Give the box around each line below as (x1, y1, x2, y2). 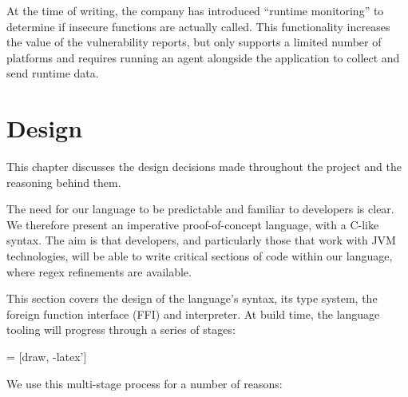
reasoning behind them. (6, 173, 121, 190)
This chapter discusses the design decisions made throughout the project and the (6, 158, 402, 175)
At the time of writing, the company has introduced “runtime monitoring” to (6, 2, 384, 18)
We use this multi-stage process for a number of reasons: (6, 375, 283, 391)
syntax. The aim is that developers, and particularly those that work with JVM (6, 232, 396, 248)
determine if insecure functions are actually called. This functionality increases (6, 18, 390, 34)
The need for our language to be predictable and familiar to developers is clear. (6, 200, 394, 217)
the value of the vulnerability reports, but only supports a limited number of (6, 34, 382, 50)
